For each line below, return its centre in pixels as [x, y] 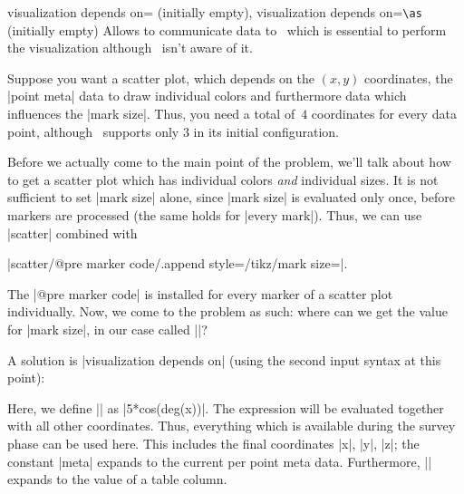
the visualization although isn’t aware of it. [130, 48]
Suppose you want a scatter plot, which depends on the [161, 77]
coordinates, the [408, 77]
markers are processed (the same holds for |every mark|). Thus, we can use [215, 215]
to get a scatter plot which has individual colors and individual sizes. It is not [223, 179]
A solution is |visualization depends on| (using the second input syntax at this [224, 359]
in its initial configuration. [266, 131]
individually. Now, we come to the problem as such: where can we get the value [227, 311]
